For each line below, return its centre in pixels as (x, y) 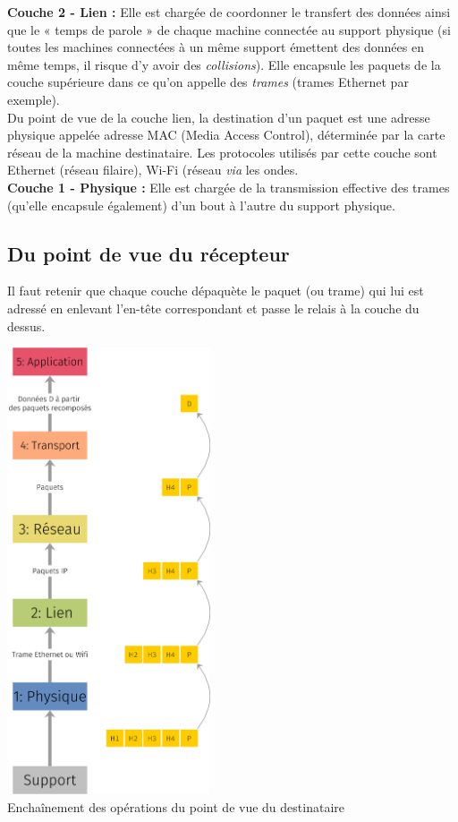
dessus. (26, 325)
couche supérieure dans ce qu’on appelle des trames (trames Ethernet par (208, 82)
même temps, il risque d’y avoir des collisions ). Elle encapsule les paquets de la (224, 64)
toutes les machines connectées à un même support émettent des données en (216, 47)
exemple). (34, 99)
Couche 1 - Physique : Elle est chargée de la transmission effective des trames (229, 187)
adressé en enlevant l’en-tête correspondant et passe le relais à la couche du (213, 308)
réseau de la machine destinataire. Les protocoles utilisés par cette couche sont (222, 152)
